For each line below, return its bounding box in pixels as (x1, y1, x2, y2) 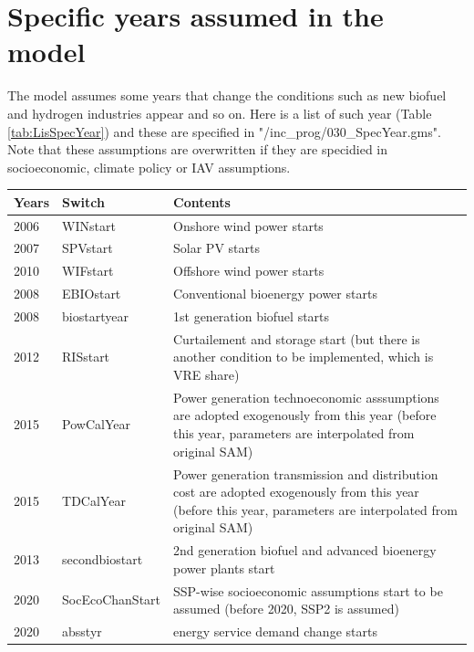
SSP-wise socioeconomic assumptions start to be (173, 581, 443, 600)
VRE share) (173, 365, 240, 384)
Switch (62, 192, 105, 211)
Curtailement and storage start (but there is (173, 329, 420, 348)
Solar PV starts (173, 238, 260, 258)
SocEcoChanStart (62, 590, 161, 609)
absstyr (62, 622, 102, 640)
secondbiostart (62, 549, 143, 568)
